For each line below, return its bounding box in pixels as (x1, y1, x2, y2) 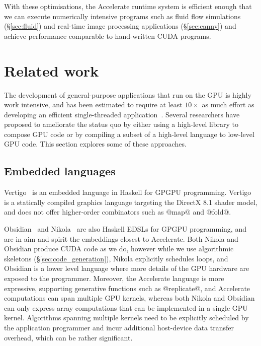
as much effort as (202, 99, 254, 110)
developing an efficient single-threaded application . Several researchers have (4, 109, 240, 119)
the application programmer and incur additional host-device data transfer (4, 322, 234, 332)
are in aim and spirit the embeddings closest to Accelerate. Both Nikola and (4, 233, 238, 244)
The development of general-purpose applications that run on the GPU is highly (4, 89, 251, 100)
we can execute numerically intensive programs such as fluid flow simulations (4, 11, 241, 21)
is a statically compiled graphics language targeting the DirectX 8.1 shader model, (4, 196, 257, 207)
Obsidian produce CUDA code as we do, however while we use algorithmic (4, 243, 234, 254)
